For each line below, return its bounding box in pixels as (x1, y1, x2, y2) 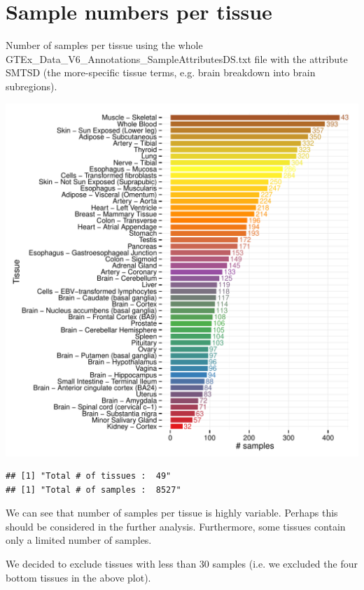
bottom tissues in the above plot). (6, 570, 151, 584)
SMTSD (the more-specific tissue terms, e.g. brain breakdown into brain (6, 65, 316, 80)
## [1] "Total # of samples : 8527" (6, 484, 181, 495)
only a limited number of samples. (6, 533, 152, 547)
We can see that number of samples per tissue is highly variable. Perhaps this (6, 505, 338, 520)
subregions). (6, 78, 57, 93)
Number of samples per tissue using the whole (6, 38, 203, 52)
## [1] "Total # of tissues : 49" (6, 471, 171, 482)
